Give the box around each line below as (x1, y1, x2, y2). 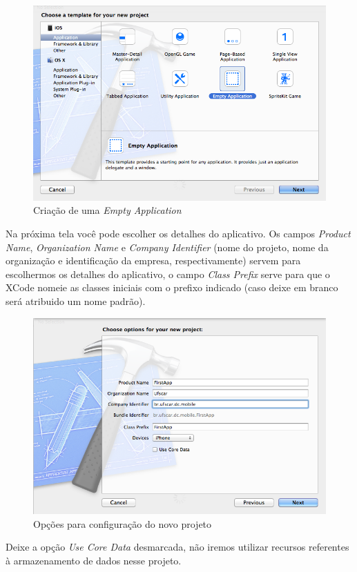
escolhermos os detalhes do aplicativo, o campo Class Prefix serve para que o (6, 266, 330, 281)
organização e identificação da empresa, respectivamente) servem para (6, 253, 301, 268)
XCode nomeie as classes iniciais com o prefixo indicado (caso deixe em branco (6, 280, 338, 295)
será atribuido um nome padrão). (6, 294, 146, 308)
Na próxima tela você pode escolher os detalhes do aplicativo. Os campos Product (6, 226, 351, 241)
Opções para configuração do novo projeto (33, 516, 212, 531)
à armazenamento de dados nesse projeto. (6, 553, 182, 567)
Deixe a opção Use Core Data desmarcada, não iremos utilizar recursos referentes (6, 540, 349, 554)
